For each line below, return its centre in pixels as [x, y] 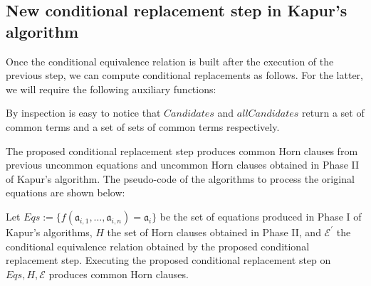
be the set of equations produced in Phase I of [261, 216]
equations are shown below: [66, 192]
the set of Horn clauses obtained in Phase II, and [214, 232]
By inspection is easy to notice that [83, 113]
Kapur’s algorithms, [49, 232]
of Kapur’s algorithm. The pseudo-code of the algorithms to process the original [180, 178]
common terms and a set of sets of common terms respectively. [143, 126]
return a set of [333, 113]
